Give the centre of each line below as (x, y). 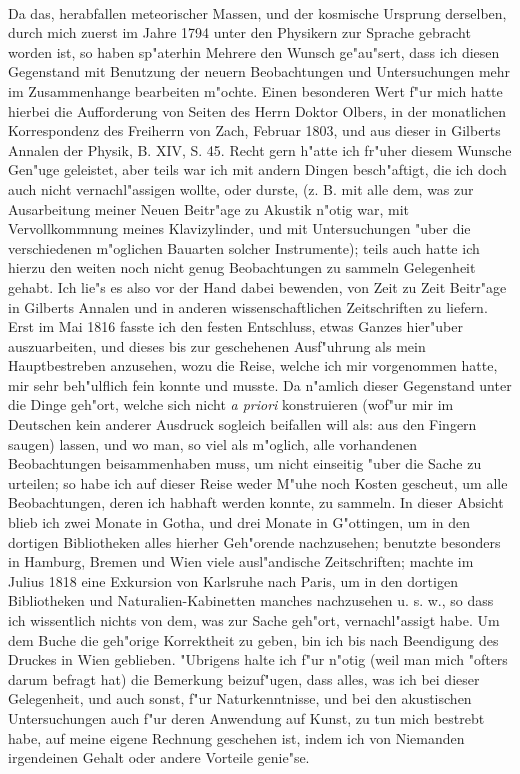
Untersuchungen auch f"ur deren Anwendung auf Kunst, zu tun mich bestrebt (246, 717)
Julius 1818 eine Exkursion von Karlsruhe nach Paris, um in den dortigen (233, 580)
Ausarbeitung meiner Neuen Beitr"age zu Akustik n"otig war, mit (209, 208)
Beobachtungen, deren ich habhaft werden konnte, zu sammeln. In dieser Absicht (256, 502)
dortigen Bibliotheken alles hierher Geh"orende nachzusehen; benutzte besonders (254, 541)
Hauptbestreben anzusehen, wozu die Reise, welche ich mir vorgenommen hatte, (253, 365)
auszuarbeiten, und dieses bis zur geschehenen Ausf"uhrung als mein (217, 345)
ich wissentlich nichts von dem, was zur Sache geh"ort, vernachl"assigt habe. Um (254, 620)
